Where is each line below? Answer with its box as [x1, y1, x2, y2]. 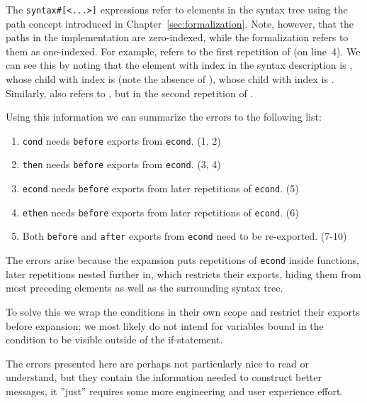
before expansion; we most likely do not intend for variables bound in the [6, 318, 324, 333]
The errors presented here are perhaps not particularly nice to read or [6, 355, 310, 370]
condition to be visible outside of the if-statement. [6, 332, 223, 347]
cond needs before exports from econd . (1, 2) [22, 133, 221, 148]
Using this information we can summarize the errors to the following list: [6, 109, 322, 124]
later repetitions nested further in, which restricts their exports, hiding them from [6, 266, 361, 281]
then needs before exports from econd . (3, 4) [22, 157, 221, 172]
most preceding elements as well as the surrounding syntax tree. [6, 280, 283, 295]
